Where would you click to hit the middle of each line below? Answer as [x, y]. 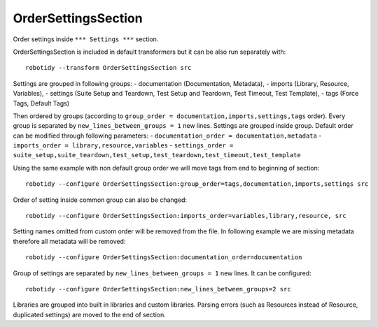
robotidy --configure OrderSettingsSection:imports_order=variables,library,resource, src [186, 216]
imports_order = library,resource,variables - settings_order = [123, 145]
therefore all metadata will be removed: [69, 241]
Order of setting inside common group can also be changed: [100, 200]
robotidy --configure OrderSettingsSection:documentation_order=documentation [164, 257]
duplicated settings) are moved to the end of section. [89, 314]
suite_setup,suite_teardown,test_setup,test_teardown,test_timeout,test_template [157, 155]
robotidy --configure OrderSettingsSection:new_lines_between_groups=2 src [158, 289]
